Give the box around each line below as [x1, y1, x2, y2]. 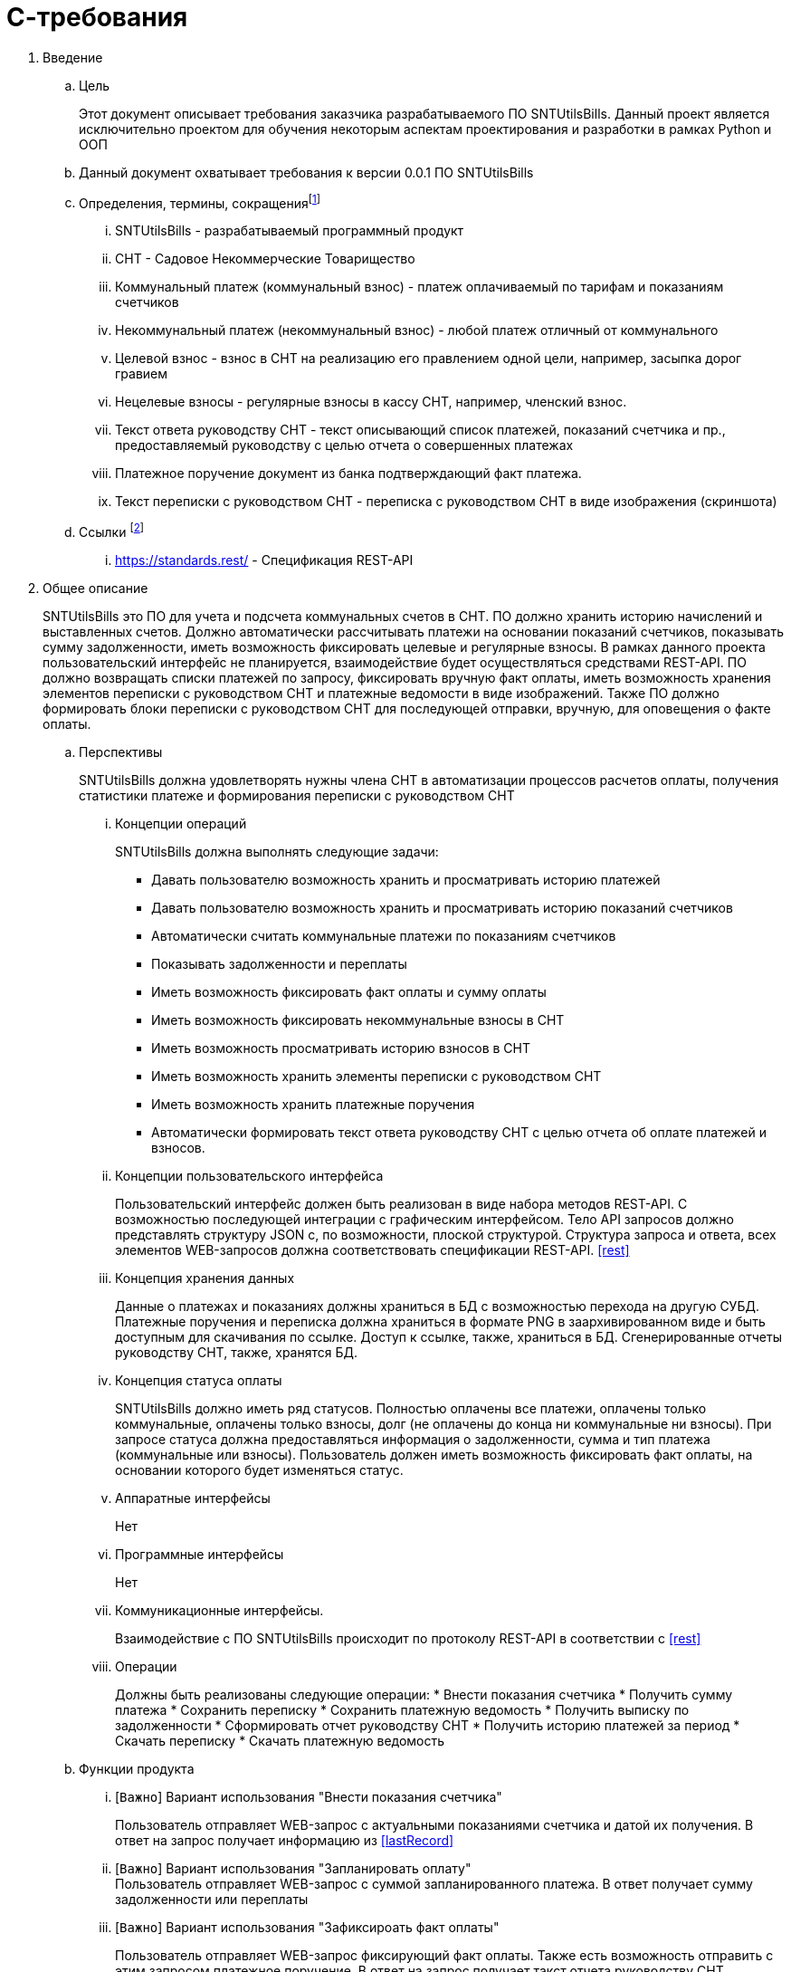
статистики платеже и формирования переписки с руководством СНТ [79, 788, 515, 804]
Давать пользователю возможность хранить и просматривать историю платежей [151, 872, 661, 888]
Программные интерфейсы [115, 1546, 284, 1563]
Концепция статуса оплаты [115, 1373, 282, 1389]
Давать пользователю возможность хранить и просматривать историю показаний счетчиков [151, 900, 733, 916]
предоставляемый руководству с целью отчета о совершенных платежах [115, 437, 574, 454]
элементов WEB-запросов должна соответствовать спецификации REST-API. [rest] [115, 1242, 630, 1259]
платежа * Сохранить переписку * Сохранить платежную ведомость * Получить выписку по [115, 1702, 690, 1718]
